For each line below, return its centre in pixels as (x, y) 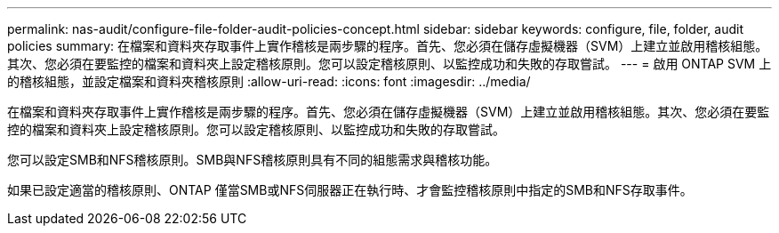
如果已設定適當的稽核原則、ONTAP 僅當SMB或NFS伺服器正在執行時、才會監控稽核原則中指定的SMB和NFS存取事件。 (350, 190)
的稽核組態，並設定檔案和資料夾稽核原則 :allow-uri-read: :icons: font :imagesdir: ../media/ (269, 81)
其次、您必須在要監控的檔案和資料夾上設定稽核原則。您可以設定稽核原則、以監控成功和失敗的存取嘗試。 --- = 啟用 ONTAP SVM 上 (389, 64)
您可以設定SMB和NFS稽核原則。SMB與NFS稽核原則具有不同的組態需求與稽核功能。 (253, 160)
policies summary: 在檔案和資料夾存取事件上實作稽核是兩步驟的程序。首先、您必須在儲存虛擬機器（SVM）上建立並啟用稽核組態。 (388, 46)
